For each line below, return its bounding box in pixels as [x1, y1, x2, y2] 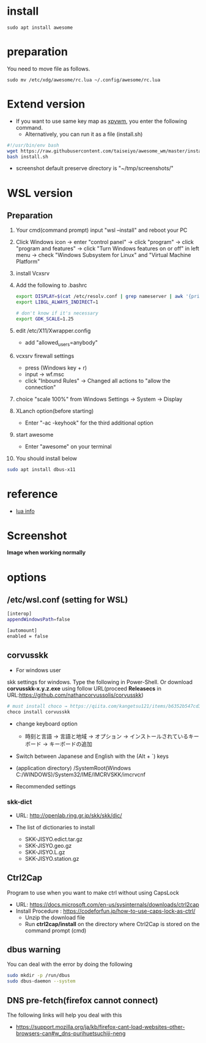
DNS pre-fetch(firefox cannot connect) [7, 995, 158, 1006]
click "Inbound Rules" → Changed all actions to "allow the [24, 377, 171, 384]
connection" [24, 384, 56, 391]
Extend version [7, 97, 86, 111]
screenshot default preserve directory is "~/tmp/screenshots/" [15, 165, 174, 172]
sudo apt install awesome [7, 24, 73, 31]
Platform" [15, 258, 40, 265]
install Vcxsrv [15, 270, 50, 277]
